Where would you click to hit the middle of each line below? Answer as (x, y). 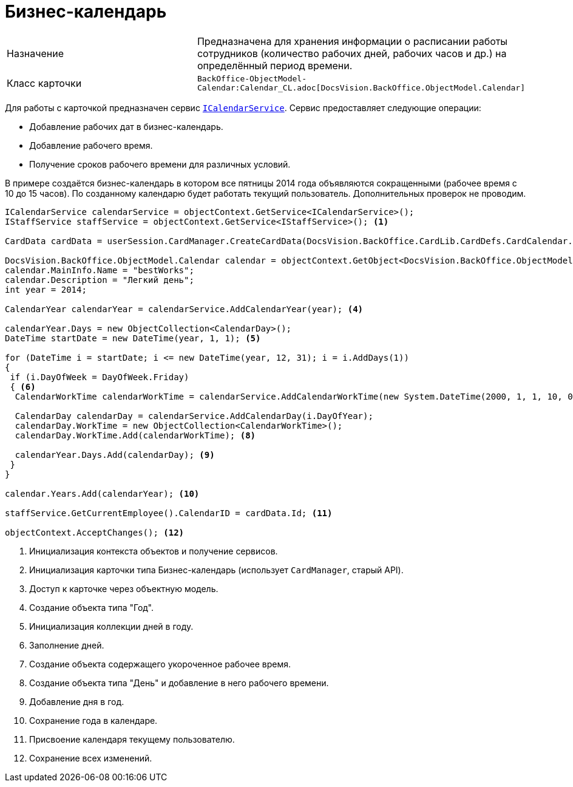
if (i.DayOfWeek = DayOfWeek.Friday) (100, 377)
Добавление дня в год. (77, 701)
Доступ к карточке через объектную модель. (124, 588)
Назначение (35, 53)
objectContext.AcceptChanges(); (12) (95, 532)
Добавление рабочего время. (91, 145)
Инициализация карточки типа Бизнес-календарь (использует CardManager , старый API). (216, 570)
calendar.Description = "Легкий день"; (100, 280)
